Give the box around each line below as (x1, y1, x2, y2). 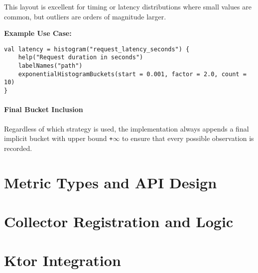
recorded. (4, 142, 32, 153)
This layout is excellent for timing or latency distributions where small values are (4, 1, 252, 11)
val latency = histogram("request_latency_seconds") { (4, 45, 190, 53)
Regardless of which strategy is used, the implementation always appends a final (4, 123, 249, 134)
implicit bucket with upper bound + (4, 133, 113, 143)
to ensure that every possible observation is (122, 133, 254, 143)
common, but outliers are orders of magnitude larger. (4, 11, 166, 21)
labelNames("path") (18, 62, 83, 70)
